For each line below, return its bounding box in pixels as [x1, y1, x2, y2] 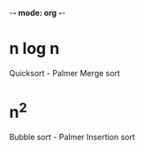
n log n [9, 39, 60, 59]
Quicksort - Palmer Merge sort [9, 67, 121, 78]
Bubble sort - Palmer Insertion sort [9, 132, 135, 143]
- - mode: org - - [9, 8, 66, 18]
